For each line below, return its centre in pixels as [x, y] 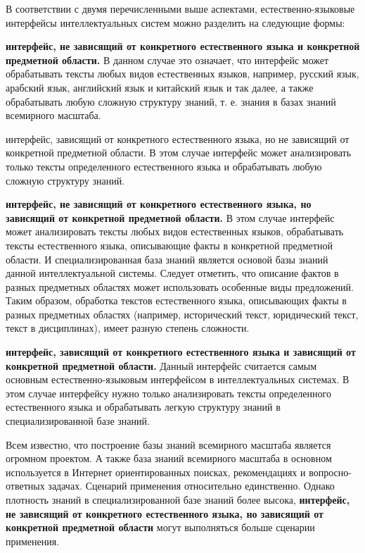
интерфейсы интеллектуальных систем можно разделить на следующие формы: [175, 22]
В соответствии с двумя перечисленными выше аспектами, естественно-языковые [180, 8]
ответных [25, 486]
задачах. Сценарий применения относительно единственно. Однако [191, 486]
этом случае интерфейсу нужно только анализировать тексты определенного [168, 393]
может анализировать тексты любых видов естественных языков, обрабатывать [175, 231]
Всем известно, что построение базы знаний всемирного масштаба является [168, 444]
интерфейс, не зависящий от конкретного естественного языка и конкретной [183, 46]
